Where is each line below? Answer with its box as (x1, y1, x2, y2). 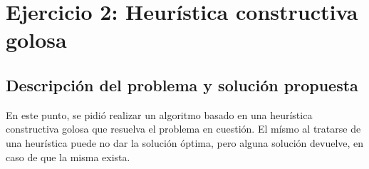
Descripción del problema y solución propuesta (6, 73, 358, 96)
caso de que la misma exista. (6, 149, 130, 164)
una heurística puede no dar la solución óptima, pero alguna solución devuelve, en (6, 135, 364, 150)
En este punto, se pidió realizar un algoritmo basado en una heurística (6, 107, 313, 122)
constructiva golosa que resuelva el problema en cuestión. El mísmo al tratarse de (6, 121, 361, 136)
